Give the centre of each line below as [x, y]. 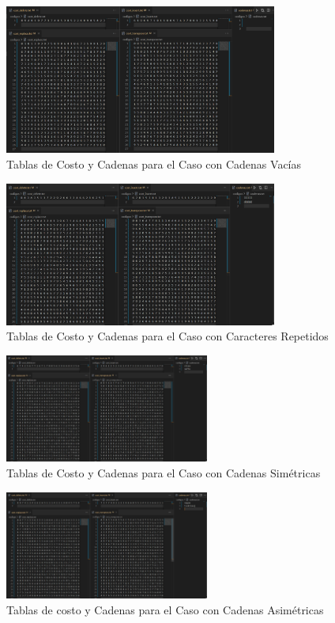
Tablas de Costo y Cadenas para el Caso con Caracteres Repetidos [167, 336]
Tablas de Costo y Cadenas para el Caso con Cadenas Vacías [154, 164]
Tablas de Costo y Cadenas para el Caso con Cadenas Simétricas [164, 473]
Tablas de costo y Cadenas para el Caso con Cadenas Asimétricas [165, 609]
